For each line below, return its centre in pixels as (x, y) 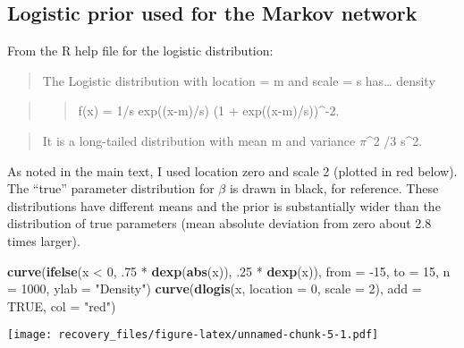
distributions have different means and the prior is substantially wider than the (224, 205)
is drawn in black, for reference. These (334, 188)
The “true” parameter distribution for (111, 188)
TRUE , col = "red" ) (62, 306)
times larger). (44, 240)
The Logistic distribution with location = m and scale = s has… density (239, 80)
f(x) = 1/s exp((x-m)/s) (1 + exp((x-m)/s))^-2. (209, 110)
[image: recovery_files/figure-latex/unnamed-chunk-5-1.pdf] (193, 335)
